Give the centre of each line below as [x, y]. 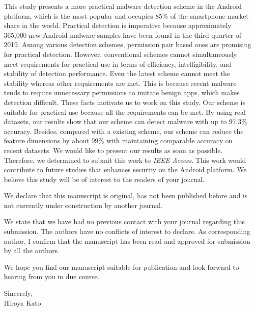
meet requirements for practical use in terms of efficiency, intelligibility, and [118, 64]
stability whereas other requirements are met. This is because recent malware [120, 83]
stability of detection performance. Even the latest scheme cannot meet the [117, 73]
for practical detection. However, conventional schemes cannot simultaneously [121, 54]
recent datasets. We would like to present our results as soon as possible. [113, 150]
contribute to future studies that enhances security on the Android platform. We [125, 169]
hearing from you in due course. [52, 276]
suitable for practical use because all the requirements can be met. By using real [125, 112]
